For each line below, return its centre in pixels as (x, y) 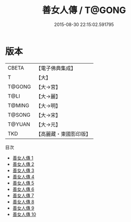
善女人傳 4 (23, 176)
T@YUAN (19, 124)
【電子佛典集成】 (56, 68)
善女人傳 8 (23, 201)
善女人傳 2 (23, 164)
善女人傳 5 (23, 183)
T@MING (18, 105)
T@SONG (19, 115)
